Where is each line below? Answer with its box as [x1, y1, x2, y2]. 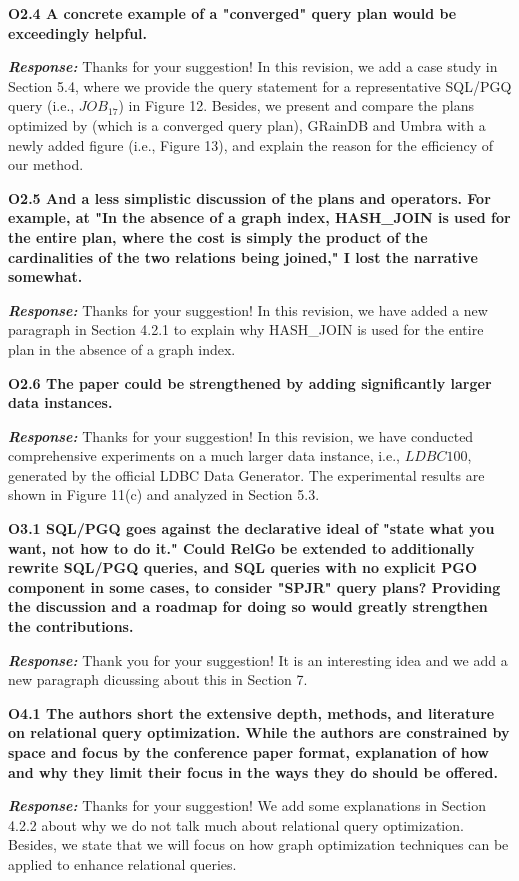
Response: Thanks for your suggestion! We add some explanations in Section [8, 795, 486, 816]
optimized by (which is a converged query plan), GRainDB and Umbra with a [8, 114, 486, 135]
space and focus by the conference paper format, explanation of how [8, 742, 489, 762]
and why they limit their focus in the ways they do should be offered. [8, 761, 498, 782]
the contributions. [8, 616, 134, 637]
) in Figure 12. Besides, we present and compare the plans [118, 95, 474, 116]
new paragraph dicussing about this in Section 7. [8, 669, 308, 690]
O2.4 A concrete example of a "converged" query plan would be [8, 3, 457, 23]
